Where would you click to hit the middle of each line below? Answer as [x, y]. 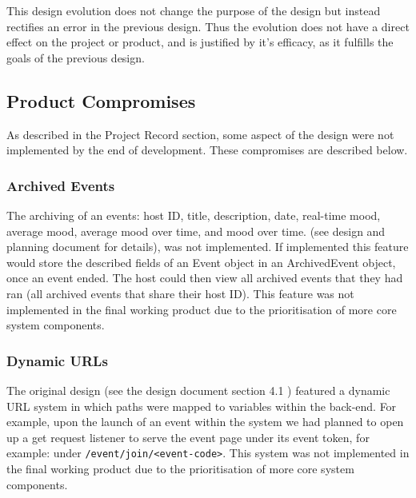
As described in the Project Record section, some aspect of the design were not [200, 134]
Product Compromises [101, 100]
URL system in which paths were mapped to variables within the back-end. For [202, 406]
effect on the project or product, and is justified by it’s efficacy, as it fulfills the [200, 42]
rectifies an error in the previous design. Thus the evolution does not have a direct [208, 26]
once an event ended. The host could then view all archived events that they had [205, 278]
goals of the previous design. [76, 57]
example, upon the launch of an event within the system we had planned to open [205, 422]
